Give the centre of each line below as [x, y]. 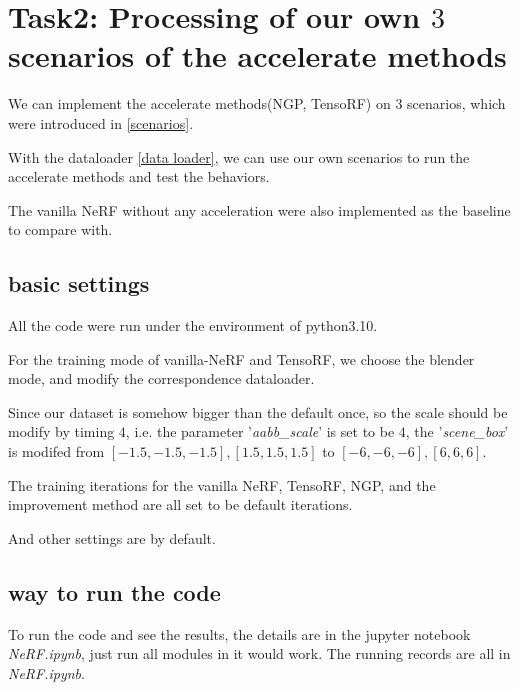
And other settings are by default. [112, 537]
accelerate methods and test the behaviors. [139, 176]
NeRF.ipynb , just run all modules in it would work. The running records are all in [259, 653]
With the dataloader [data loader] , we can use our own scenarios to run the [239, 156]
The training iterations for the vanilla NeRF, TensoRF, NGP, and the [222, 484]
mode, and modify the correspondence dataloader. [161, 378]
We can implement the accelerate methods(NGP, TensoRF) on [199, 103]
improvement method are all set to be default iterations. [180, 504]
